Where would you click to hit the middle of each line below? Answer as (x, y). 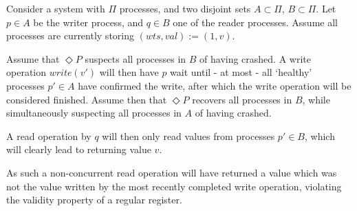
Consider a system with (56, 8)
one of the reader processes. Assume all (255, 22)
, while (316, 99)
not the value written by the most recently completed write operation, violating (174, 186)
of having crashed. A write (255, 58)
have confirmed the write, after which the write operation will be (215, 85)
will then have (129, 72)
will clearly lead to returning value (79, 149)
